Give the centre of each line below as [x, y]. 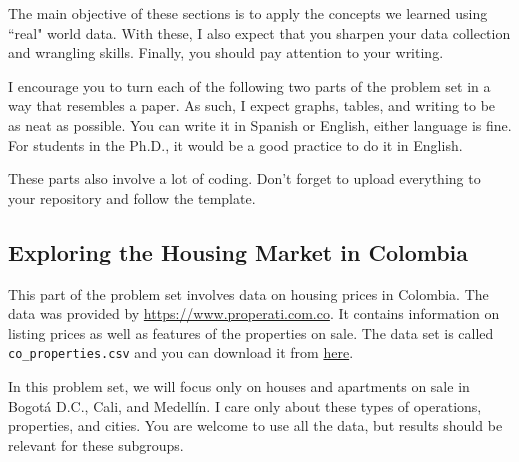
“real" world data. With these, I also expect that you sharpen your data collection [259, 32]
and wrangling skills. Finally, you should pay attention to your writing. [226, 52]
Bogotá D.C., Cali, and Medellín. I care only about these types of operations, [245, 405]
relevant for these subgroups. [96, 444]
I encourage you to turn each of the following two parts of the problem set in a [249, 85]
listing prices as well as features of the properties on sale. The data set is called [251, 332]
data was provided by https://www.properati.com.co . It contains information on [254, 313]
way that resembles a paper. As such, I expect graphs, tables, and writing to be [252, 105]
